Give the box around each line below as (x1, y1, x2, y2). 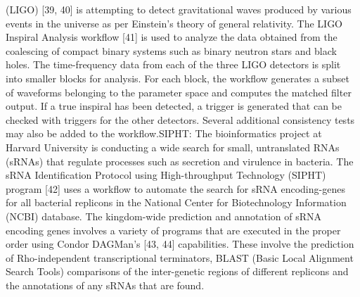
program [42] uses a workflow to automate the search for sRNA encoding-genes (6, 181, 345, 196)
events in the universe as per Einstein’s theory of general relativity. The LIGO (6, 15, 343, 30)
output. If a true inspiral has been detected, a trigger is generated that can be (6, 99, 342, 113)
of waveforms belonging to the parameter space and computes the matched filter (6, 84, 352, 99)
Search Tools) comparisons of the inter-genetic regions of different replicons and (6, 264, 349, 279)
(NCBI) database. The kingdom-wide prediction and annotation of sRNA (6, 208, 321, 223)
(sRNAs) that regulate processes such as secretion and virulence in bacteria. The (6, 153, 354, 168)
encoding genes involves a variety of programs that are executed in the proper (6, 222, 341, 237)
